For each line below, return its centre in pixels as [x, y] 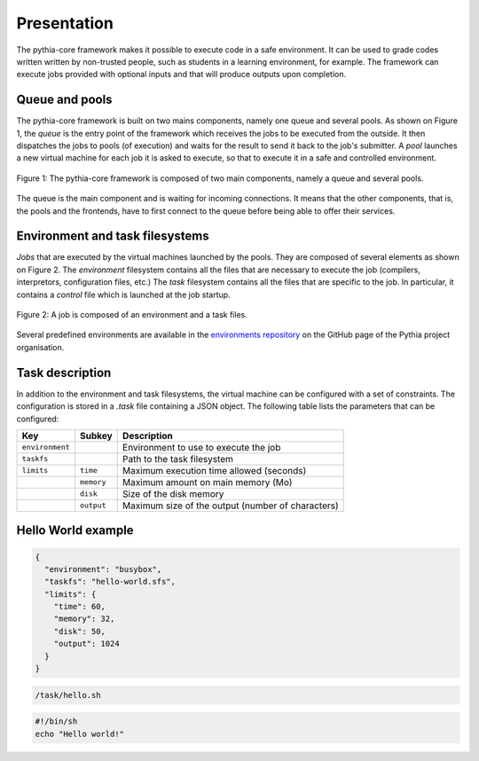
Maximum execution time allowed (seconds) [215, 470]
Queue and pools [64, 100]
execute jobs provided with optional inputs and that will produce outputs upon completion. [181, 75]
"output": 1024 [86, 644]
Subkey [96, 435]
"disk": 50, [80, 631]
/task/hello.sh [68, 695]
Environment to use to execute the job [202, 447]
